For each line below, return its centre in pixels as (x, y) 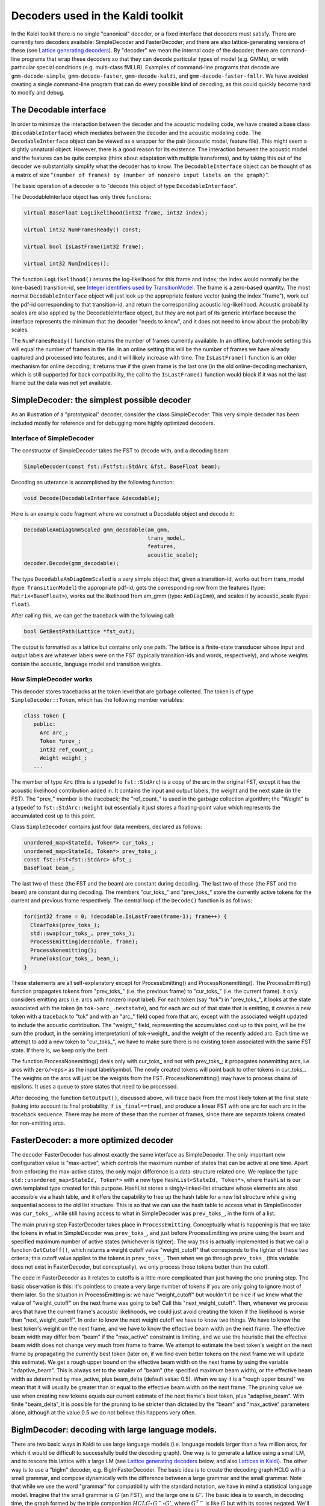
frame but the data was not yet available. (62, 383)
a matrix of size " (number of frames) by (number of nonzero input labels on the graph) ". (140, 175)
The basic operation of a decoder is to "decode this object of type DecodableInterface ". (124, 186)
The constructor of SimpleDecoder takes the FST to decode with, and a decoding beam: (120, 450)
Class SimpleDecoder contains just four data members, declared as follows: (107, 827)
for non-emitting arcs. (38, 1123)
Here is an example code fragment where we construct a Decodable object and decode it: (123, 514)
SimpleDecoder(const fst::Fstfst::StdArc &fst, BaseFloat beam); (122, 466)
